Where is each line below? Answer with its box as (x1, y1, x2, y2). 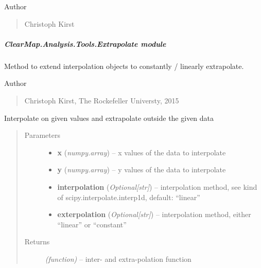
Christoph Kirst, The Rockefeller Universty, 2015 (24, 95, 179, 105)
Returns (24, 236, 50, 247)
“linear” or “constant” (57, 219, 127, 229)
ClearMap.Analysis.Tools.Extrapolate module (4, 38, 166, 49)
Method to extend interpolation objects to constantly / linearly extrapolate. (4, 60, 244, 71)
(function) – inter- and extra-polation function (45, 253, 192, 264)
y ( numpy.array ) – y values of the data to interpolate (57, 164, 226, 175)
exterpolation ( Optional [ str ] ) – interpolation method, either (57, 209, 251, 220)
